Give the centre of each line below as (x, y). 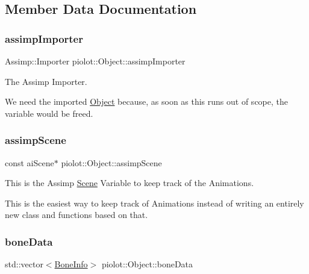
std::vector (24, 264)
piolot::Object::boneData (147, 264)
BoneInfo (71, 264)
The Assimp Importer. (46, 81)
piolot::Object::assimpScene (111, 162)
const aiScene (30, 162)
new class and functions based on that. (76, 215)
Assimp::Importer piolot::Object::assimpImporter (95, 61)
